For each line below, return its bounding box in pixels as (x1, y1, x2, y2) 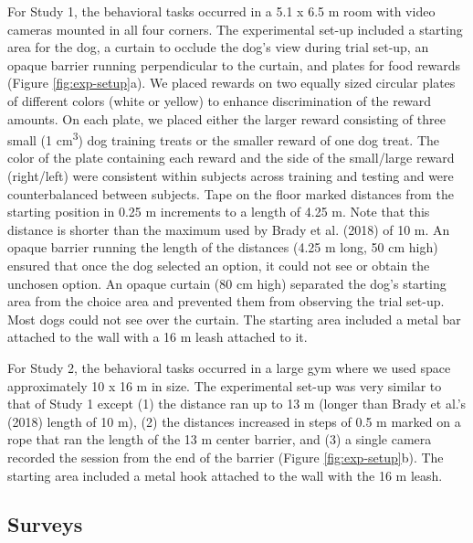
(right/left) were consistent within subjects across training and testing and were (7, 166, 454, 185)
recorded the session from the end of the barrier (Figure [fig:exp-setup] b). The (7, 447, 444, 466)
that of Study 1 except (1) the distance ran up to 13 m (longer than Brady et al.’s (7, 394, 467, 413)
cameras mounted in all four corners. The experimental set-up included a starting (7, 19, 463, 38)
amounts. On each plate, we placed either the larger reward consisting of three (7, 109, 446, 128)
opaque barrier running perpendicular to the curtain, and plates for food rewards (7, 55, 461, 74)
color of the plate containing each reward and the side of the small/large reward (7, 148, 455, 167)
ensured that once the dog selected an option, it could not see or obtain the (7, 255, 430, 274)
